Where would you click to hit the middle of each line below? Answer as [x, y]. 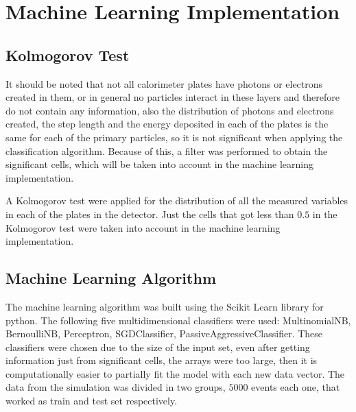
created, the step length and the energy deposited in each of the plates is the [167, 124]
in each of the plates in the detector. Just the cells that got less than [150, 214]
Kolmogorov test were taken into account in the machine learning [143, 227]
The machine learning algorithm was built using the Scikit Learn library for [165, 306]
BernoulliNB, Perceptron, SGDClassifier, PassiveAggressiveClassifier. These [164, 334]
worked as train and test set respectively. [92, 401]
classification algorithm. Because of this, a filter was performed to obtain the [167, 150]
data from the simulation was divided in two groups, [116, 387]
